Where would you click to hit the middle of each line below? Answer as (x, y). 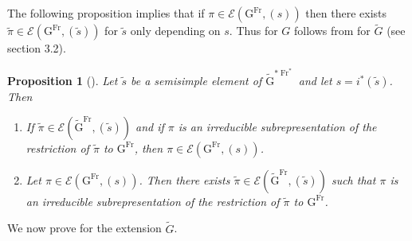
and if (149, 126)
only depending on (175, 31)
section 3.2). (37, 48)
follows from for (332, 31)
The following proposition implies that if (106, 13)
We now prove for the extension (84, 228)
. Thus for (253, 31)
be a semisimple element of (196, 81)
